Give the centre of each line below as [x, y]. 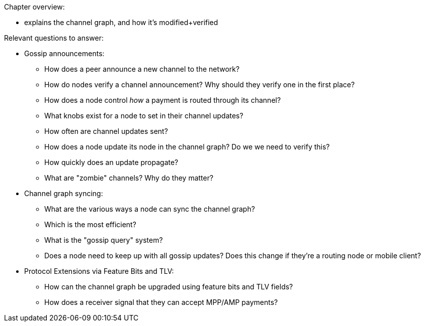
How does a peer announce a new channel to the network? [142, 69]
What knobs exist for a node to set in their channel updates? [144, 116]
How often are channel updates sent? [106, 131]
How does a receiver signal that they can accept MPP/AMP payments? [161, 302]
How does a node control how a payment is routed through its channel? [163, 100]
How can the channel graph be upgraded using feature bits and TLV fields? [169, 287]
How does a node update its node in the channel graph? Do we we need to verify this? [187, 147]
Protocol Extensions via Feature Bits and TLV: [99, 271]
